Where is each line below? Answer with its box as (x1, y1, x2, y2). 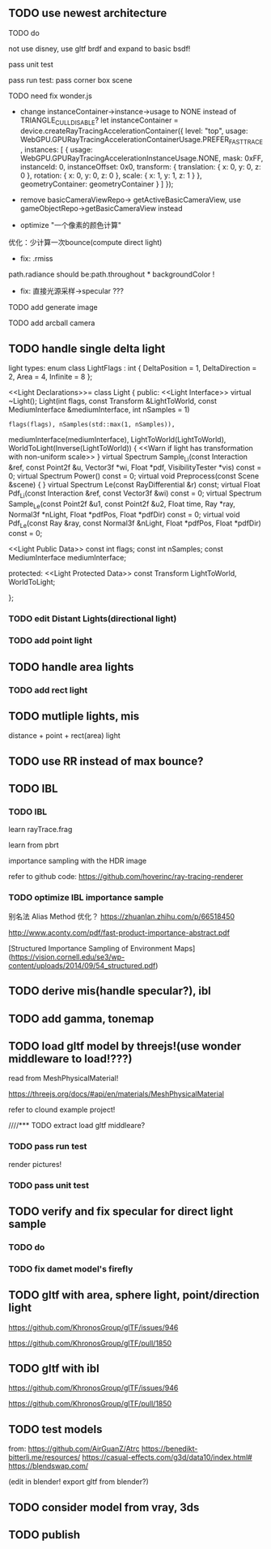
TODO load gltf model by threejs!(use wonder (8, 1039, 242, 1053)
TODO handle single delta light (8, 341, 166, 355)
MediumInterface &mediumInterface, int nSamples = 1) (8, 405, 190, 414)
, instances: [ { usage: (19, 145, 93, 155)
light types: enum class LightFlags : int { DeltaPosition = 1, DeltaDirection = (8, 363, 257, 373)
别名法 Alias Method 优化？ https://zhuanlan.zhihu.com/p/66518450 (8, 912, 235, 921)
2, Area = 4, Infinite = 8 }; (8, 372, 93, 382)
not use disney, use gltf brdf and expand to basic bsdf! (8, 44, 191, 54)
